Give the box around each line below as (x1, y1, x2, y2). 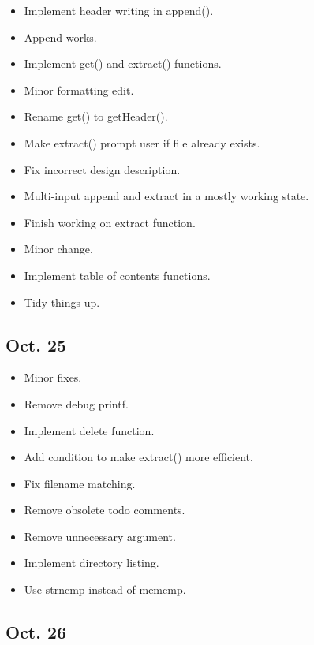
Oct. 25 (6, 332, 67, 356)
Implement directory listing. (24, 554, 159, 571)
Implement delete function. (24, 422, 155, 438)
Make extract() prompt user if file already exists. (24, 134, 260, 151)
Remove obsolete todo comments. (24, 501, 185, 518)
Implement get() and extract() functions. (24, 55, 222, 72)
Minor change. (24, 240, 93, 257)
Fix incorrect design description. (24, 161, 181, 177)
